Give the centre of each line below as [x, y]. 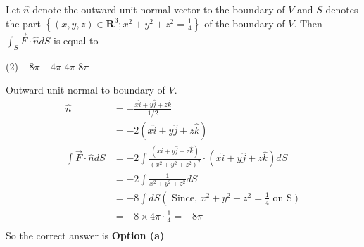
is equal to [76, 40]
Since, [184, 198]
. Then [308, 23]
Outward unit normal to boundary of [86, 90]
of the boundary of [245, 23]
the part [23, 23]
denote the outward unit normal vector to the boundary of [159, 9]
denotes [342, 9]
